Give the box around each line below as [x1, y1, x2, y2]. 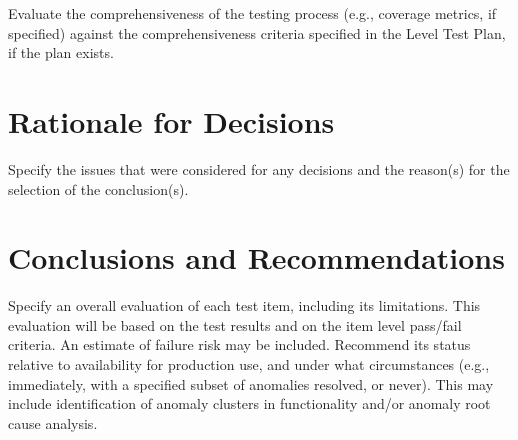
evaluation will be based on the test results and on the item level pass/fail [8, 314, 462, 335]
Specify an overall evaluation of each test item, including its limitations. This [8, 295, 481, 316]
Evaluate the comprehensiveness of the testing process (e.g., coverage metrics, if [8, 3, 497, 23]
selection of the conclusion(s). [8, 178, 189, 199]
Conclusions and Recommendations [8, 237, 505, 278]
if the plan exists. [8, 42, 114, 63]
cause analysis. [8, 412, 98, 433]
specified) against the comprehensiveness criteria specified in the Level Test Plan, [8, 22, 506, 43]
